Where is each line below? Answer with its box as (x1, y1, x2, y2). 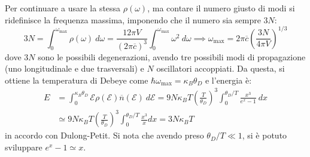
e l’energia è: (205, 73, 252, 86)
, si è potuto (242, 129, 287, 141)
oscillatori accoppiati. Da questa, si (156, 62, 285, 75)
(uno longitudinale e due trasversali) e (5, 62, 144, 75)
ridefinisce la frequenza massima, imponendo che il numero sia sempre (5, 13, 261, 26)
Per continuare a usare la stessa (5, 2, 121, 14)
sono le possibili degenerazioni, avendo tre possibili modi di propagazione (38, 50, 306, 63)
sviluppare (5, 141, 42, 153)
